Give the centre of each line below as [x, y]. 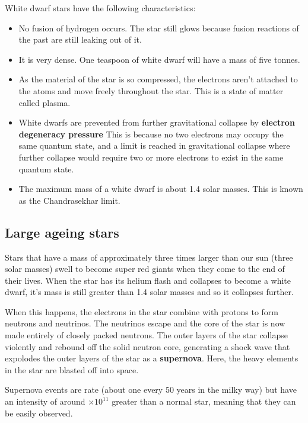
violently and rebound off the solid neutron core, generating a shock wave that [147, 346]
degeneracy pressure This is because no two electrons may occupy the [151, 134]
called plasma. [45, 102]
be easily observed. [39, 413]
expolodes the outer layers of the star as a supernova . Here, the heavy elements [152, 358]
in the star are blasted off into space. [72, 369]
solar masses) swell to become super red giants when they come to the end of [145, 269]
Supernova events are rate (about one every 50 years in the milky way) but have [151, 390]
